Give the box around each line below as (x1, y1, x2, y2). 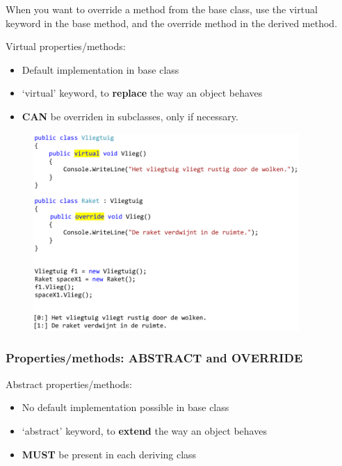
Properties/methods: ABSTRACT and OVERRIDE (6, 349, 303, 367)
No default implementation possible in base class (22, 400, 229, 415)
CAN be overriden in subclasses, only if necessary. (22, 109, 238, 123)
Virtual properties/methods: (6, 39, 126, 54)
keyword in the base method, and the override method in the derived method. (6, 15, 338, 30)
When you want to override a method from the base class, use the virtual (6, 2, 318, 16)
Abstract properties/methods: (6, 376, 132, 391)
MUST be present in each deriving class (22, 447, 197, 461)
